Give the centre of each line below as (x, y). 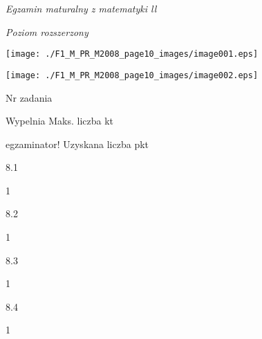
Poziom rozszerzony (47, 31)
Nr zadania (29, 97)
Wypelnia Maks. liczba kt (60, 121)
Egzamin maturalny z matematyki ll (81, 8)
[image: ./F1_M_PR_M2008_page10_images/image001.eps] (132, 54)
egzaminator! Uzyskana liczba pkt (77, 144)
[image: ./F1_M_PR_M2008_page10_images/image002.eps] (132, 75)
